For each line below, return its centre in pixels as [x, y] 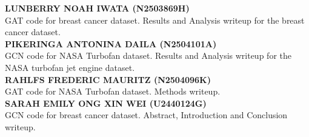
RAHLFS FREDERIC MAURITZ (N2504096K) [108, 79]
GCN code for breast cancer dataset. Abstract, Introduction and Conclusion [146, 115]
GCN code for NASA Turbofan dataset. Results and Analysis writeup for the [148, 55]
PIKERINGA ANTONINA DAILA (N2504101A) [111, 43]
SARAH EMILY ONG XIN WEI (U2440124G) [106, 103]
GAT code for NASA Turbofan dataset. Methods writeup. [113, 91]
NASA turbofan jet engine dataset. [70, 67]
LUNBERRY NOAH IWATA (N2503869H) [97, 8]
